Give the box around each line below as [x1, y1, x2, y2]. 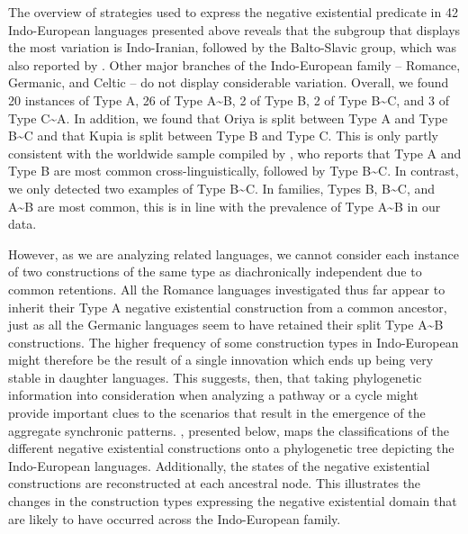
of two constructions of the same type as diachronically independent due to [8, 262, 422, 281]
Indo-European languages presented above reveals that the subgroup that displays [8, 20, 461, 39]
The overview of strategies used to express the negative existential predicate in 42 [8, 3, 458, 21]
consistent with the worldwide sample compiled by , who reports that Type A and [8, 143, 462, 162]
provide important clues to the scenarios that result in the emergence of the [8, 403, 426, 422]
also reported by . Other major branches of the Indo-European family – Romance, [8, 55, 461, 74]
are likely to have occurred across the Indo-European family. [8, 509, 341, 528]
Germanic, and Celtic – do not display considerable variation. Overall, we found [8, 73, 449, 92]
